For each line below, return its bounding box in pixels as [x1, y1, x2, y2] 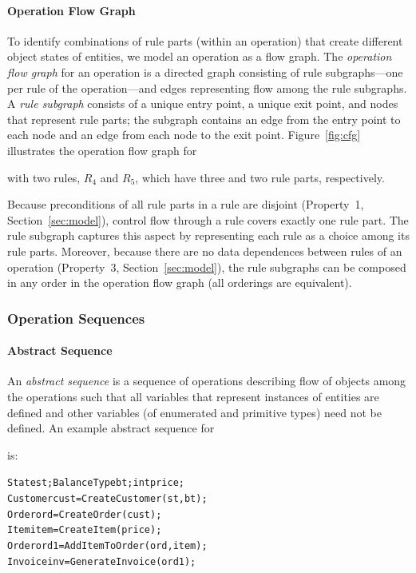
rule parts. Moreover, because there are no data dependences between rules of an [7, 242, 402, 259]
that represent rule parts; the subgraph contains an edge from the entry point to [7, 110, 401, 127]
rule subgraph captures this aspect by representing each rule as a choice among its [7, 227, 410, 244]
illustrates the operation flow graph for [7, 141, 197, 158]
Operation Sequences [7, 308, 145, 328]
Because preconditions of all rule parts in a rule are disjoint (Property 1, [7, 196, 364, 213]
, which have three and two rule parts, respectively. [135, 169, 385, 185]
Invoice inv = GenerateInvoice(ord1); [7, 555, 196, 567]
